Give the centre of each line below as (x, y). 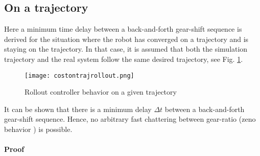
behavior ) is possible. (38, 129)
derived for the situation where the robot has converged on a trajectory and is (126, 39)
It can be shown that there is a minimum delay (78, 109)
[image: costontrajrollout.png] (79, 75)
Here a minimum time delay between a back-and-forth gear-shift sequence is (123, 29)
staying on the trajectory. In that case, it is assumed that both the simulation (126, 49)
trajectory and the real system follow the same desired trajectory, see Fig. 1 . (124, 59)
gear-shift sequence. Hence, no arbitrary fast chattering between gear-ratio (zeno (130, 119)
